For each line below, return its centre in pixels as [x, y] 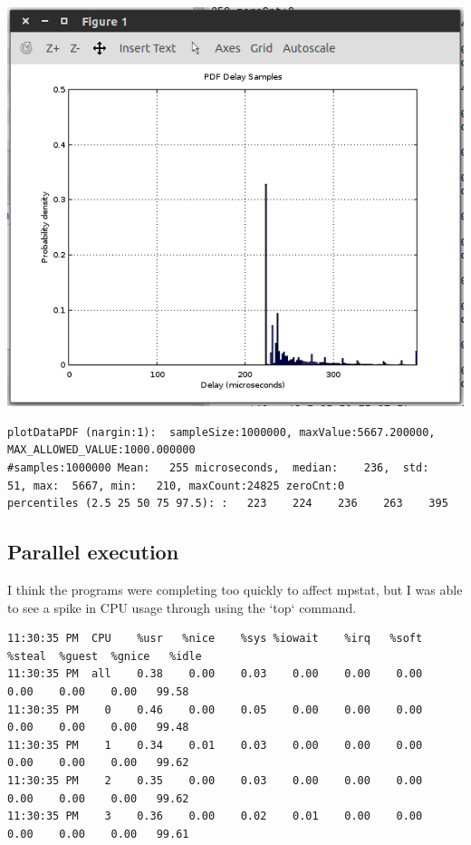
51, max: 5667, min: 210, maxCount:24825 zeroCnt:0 [176, 486]
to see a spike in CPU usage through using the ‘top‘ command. [182, 607]
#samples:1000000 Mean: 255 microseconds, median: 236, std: [218, 468]
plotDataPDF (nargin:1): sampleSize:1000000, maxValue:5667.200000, [221, 432]
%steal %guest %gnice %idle [105, 656]
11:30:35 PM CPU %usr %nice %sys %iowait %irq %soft [215, 639]
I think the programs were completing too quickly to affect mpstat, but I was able [235, 589]
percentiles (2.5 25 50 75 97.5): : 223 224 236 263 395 [228, 504]
